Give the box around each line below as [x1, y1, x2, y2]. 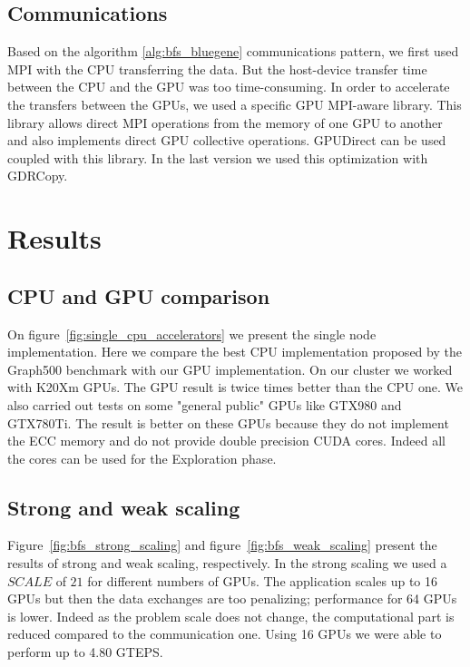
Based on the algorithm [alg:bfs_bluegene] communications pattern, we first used [7, 42, 459, 61]
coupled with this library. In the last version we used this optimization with [7, 148, 428, 167]
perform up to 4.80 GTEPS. [7, 642, 163, 662]
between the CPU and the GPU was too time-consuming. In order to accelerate [7, 77, 450, 96]
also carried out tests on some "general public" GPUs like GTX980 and [7, 395, 402, 414]
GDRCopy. [7, 166, 68, 185]
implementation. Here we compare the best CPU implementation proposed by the [7, 342, 462, 361]
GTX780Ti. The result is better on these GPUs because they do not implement [7, 413, 449, 432]
